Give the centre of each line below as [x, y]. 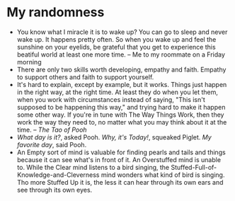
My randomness [56, 12]
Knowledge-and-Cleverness [58, 175]
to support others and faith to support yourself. [85, 77]
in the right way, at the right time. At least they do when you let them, [117, 92]
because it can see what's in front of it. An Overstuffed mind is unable [119, 159]
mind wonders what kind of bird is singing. [163, 175]
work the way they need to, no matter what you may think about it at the [122, 122]
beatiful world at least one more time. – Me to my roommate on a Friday [121, 54]
